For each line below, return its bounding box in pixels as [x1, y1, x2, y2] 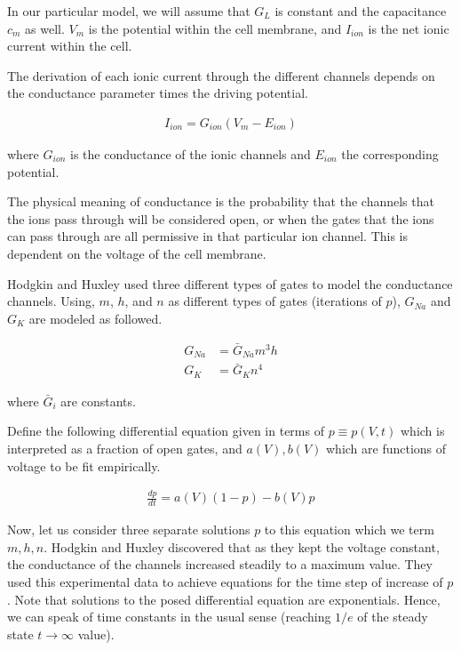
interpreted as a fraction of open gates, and [7, 438, 242, 457]
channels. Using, [7, 292, 95, 310]
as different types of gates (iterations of [168, 292, 382, 310]
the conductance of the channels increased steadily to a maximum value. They [7, 555, 433, 574]
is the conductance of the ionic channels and [69, 145, 311, 163]
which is [400, 421, 445, 440]
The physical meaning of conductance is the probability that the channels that [7, 192, 434, 211]
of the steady [357, 607, 428, 626]
